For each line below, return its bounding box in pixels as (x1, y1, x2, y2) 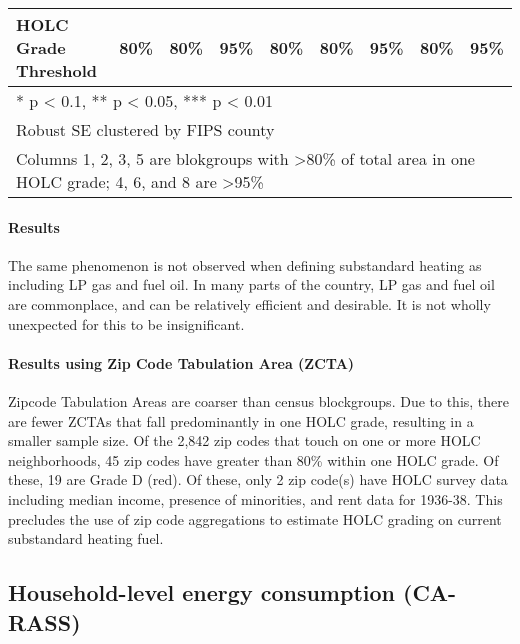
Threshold (16, 59, 98, 82)
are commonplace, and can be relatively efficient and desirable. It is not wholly (8, 293, 491, 314)
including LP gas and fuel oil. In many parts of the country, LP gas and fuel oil (8, 274, 495, 295)
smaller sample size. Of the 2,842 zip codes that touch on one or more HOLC (8, 430, 481, 451)
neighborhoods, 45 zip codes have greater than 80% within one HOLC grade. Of (8, 449, 499, 470)
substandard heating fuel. (8, 528, 164, 549)
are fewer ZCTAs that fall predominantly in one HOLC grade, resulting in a (8, 410, 474, 431)
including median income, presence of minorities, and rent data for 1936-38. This (8, 488, 503, 509)
